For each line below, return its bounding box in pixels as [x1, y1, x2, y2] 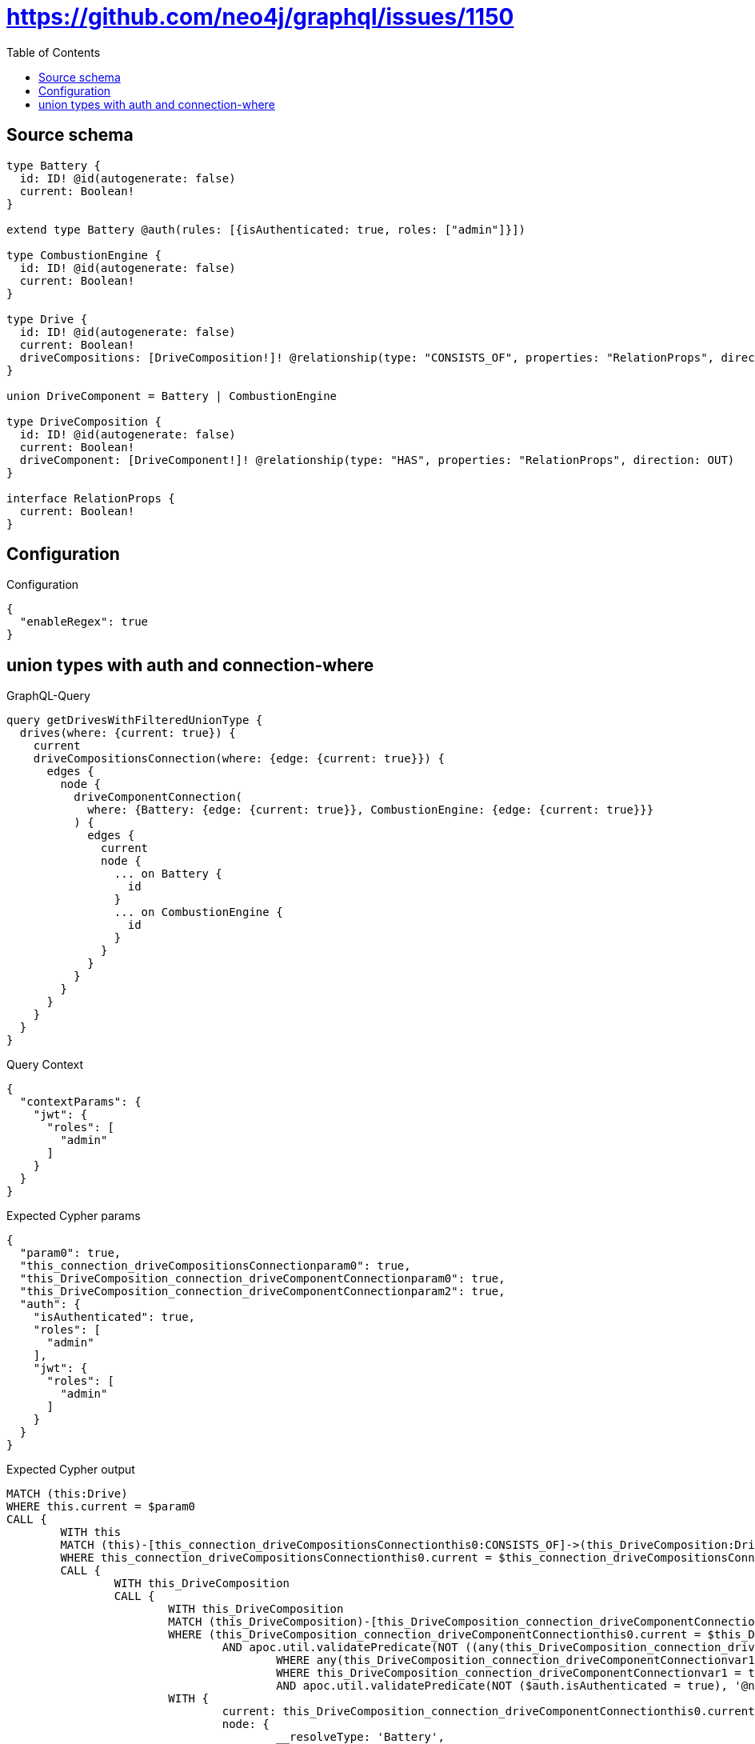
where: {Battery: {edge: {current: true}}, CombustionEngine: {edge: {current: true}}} [87, 803, 654, 817]
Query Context [6, 1058, 84, 1072]
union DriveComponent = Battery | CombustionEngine [6, 389, 338, 402]
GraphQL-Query [6, 689, 90, 703]
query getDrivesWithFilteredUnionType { [6, 714, 263, 727]
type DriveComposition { [6, 414, 162, 428]
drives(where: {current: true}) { [19, 726, 236, 740]
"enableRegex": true [19, 615, 149, 629]
